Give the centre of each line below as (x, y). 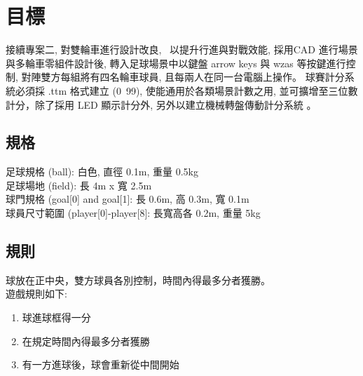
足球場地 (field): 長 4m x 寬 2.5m (79, 185)
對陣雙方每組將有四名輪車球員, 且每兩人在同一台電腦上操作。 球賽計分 (183, 77)
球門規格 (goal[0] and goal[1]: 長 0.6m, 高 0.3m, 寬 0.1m (128, 199)
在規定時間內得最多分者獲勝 (86, 341)
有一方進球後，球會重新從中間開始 (101, 364)
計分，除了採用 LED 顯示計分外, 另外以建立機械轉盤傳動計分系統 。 (161, 104)
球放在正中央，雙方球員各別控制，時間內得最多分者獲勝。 (138, 280)
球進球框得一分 (56, 317)
